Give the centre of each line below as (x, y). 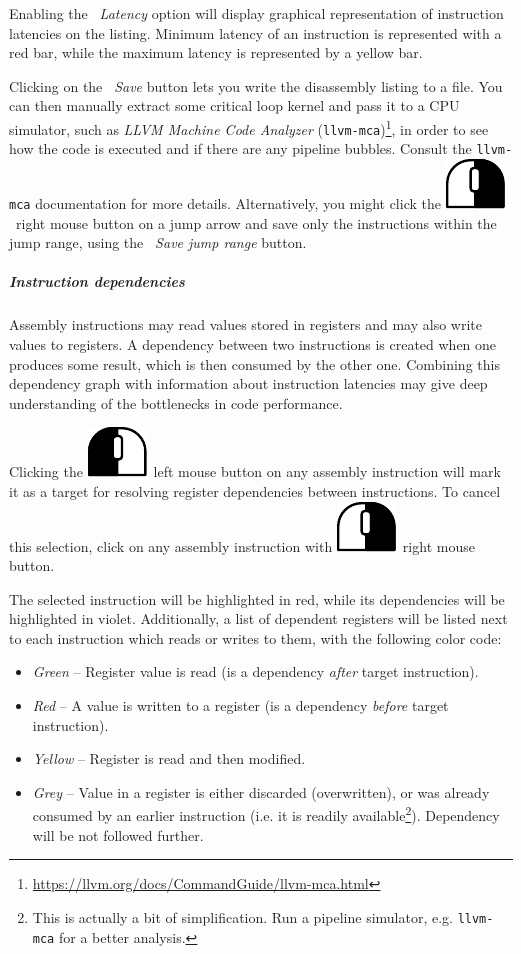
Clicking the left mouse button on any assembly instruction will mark (255, 471)
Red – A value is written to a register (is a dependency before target (240, 705)
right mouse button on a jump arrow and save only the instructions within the (256, 222)
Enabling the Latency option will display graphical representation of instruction (256, 13)
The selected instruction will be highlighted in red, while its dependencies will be (257, 598)
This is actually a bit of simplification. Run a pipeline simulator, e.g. (242, 916)
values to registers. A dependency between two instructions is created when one (253, 343)
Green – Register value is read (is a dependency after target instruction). (255, 671)
